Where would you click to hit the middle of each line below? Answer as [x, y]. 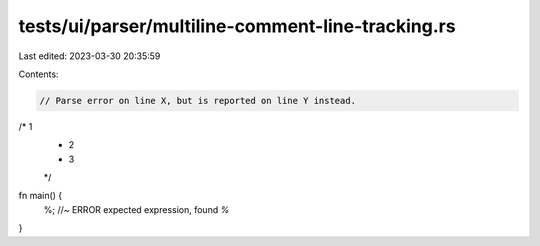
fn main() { [40, 196]
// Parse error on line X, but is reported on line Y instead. [198, 100]
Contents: [38, 74]
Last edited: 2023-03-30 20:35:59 [89, 56]
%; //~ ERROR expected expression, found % [136, 209]
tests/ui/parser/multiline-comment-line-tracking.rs [237, 26]
